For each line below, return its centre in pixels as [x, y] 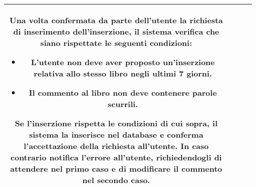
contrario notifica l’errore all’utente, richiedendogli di [116, 157]
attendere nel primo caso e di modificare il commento [116, 168]
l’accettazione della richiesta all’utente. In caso [116, 146]
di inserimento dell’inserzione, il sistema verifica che [116, 31]
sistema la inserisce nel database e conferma [116, 134]
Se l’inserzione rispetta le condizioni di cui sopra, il [116, 123]
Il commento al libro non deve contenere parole [123, 93]
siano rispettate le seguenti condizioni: [116, 43]
